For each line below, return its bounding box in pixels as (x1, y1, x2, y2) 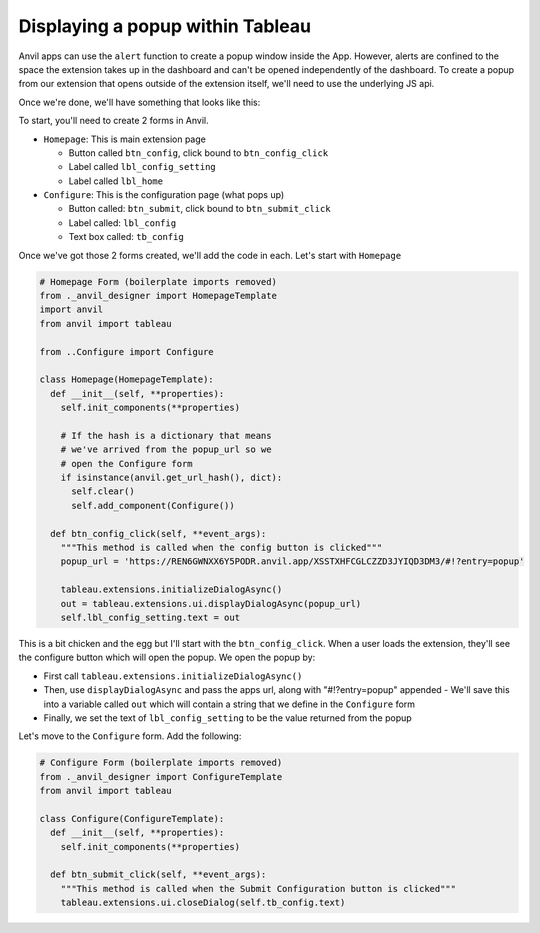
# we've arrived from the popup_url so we (60, 444, 272, 455)
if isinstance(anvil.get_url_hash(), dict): (60, 472, 283, 484)
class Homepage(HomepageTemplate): (39, 374, 214, 385)
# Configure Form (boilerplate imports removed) (39, 757, 283, 769)
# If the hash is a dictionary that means (60, 430, 272, 441)
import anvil (39, 304, 104, 315)
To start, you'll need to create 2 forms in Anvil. (18, 115, 209, 127)
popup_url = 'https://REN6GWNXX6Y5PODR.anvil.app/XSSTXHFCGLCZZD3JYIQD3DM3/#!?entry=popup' (60, 556, 525, 567)
